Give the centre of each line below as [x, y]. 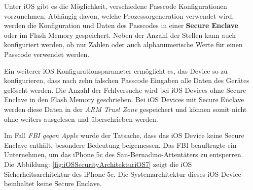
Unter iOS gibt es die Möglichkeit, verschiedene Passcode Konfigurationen [116, 6]
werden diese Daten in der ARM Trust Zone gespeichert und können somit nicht [126, 109]
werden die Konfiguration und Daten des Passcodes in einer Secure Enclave [121, 25]
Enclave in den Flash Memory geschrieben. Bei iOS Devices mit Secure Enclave [124, 99]
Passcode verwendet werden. [47, 54]
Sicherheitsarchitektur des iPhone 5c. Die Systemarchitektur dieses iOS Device [123, 174]
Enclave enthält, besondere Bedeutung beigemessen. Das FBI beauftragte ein [120, 145]
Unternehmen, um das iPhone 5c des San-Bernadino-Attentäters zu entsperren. [124, 154]
